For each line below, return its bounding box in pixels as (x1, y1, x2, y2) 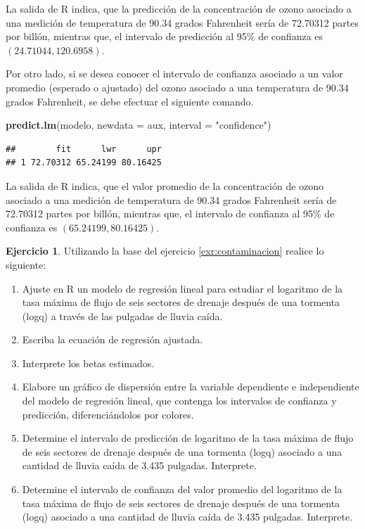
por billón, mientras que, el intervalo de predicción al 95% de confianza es (6, 29, 324, 44)
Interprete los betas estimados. (22, 355, 155, 370)
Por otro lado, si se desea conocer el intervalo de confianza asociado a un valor (6, 66, 343, 81)
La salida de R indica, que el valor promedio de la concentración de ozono (6, 178, 324, 193)
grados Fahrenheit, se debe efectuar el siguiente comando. (6, 94, 254, 108)
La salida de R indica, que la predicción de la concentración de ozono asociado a (6, 1, 352, 15)
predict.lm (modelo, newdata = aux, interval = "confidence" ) (6, 117, 271, 132)
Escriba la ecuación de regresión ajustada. (22, 332, 203, 347)
